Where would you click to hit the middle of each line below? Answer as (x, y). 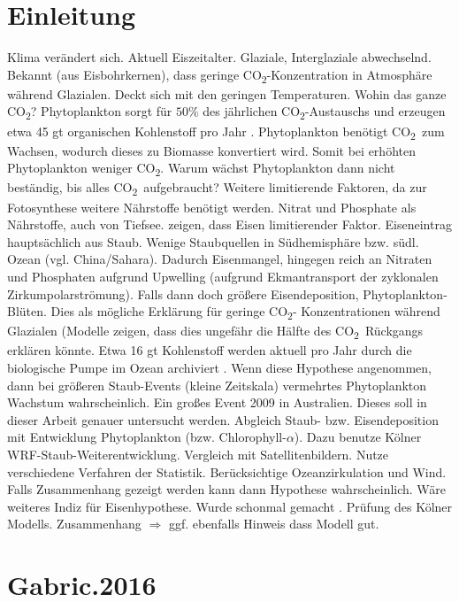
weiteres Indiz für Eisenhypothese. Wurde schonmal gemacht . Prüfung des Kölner (230, 506)
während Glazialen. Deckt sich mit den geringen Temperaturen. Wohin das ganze (227, 93)
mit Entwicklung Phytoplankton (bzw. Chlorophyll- (147, 437)
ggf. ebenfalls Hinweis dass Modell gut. (274, 524)
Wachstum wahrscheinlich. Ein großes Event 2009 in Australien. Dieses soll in (217, 402)
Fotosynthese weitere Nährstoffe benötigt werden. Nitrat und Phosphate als (212, 207)
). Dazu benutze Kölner (358, 437)
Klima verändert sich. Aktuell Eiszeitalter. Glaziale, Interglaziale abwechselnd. (219, 57)
